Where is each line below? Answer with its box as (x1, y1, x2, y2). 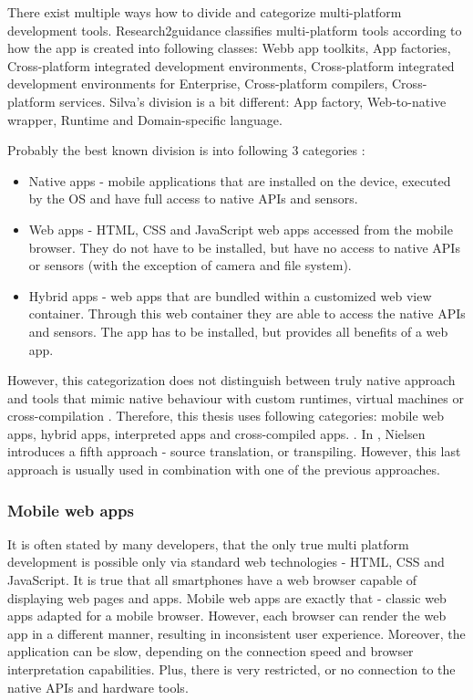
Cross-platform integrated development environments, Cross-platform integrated (7, 56, 455, 75)
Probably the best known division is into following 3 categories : (7, 141, 365, 160)
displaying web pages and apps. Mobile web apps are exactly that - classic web (7, 588, 447, 607)
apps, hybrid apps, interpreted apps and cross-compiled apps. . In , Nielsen (7, 423, 426, 443)
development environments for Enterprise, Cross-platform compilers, (7, 74, 388, 93)
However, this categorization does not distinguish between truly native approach (7, 371, 456, 390)
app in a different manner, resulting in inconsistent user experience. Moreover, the (7, 623, 466, 643)
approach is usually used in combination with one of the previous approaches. (7, 460, 440, 479)
